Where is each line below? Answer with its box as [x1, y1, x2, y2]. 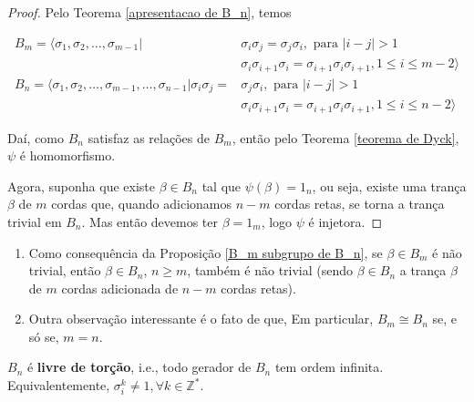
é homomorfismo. [19, 146, 116, 165]
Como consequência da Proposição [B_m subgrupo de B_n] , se [28, 242, 383, 262]
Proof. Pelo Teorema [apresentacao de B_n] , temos [7, 3, 292, 21]
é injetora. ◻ [308, 211, 383, 231]
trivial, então [28, 261, 101, 280]
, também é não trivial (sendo [187, 261, 354, 280]
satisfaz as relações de [88, 128, 210, 147]
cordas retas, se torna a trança [274, 194, 445, 213]
